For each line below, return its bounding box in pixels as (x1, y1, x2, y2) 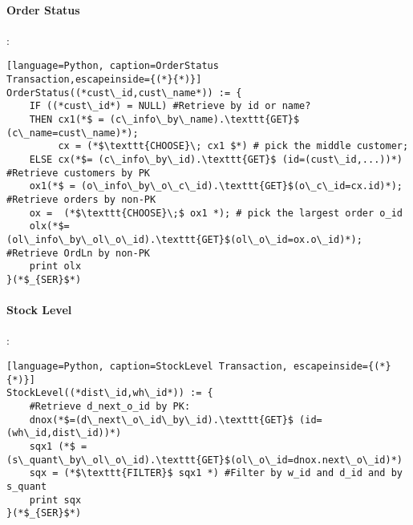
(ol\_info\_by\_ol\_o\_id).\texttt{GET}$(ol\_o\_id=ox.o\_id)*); (6, 233, 362, 245)
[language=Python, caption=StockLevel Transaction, (6, 360, 288, 372)
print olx (29, 260, 82, 273)
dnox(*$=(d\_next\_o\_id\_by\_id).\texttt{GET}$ (29, 414, 294, 426)
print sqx (29, 494, 82, 506)
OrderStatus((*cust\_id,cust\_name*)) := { (6, 87, 242, 99)
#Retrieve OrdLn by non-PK (6, 247, 150, 259)
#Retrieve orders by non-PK (6, 193, 156, 205)
